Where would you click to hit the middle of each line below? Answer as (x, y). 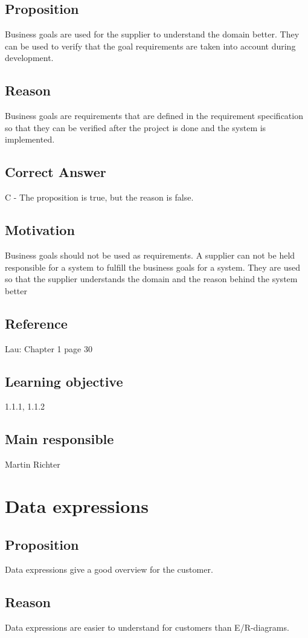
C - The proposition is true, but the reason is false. (99, 197)
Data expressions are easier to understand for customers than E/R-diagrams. (147, 627)
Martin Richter (33, 464)
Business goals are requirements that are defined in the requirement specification (154, 116)
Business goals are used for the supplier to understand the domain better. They (152, 34)
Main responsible (59, 439)
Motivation (40, 230)
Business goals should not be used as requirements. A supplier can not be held (150, 255)
